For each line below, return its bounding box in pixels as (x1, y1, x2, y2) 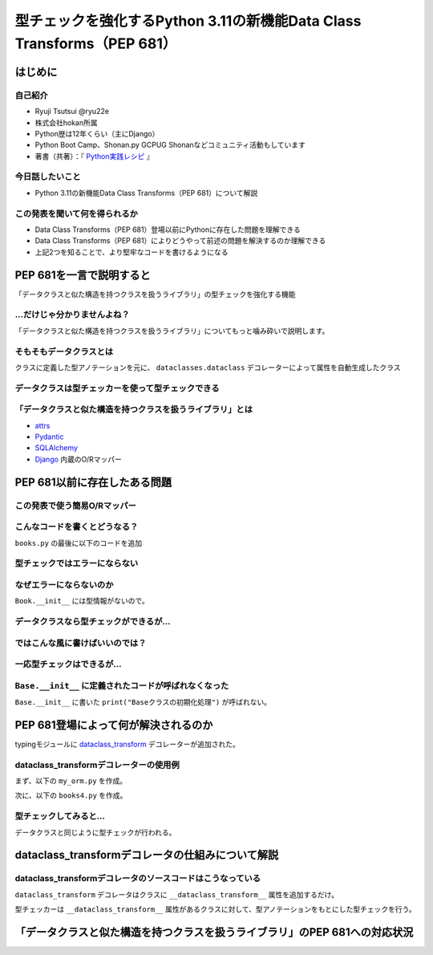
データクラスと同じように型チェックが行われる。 (14, 827, 176, 837)
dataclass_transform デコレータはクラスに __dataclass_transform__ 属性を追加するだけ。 (14, 889, 338, 899)
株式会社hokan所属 (34, 117, 98, 128)
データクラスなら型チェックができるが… (14, 616, 172, 627)
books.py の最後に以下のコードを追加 (14, 538, 143, 547)
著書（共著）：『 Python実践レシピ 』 (34, 151, 154, 161)
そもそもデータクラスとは (14, 346, 114, 357)
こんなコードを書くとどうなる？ (14, 522, 139, 533)
